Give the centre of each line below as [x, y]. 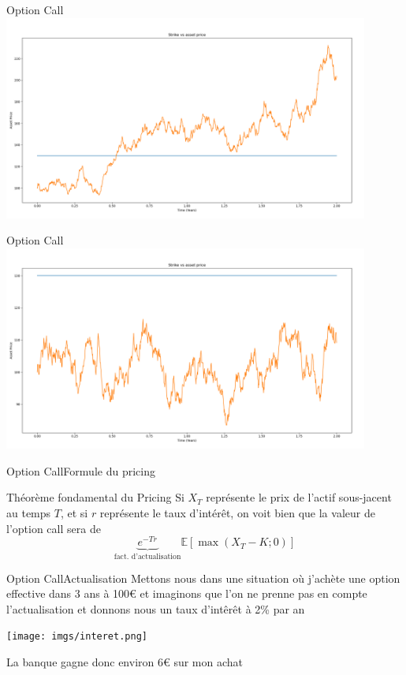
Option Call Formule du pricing [81, 470]
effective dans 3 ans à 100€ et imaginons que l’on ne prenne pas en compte [187, 593]
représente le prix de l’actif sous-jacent [299, 497]
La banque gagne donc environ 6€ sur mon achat [125, 662]
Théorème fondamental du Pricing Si [95, 497]
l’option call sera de [54, 528]
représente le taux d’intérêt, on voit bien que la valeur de [237, 513]
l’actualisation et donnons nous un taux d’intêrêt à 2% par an [156, 608]
